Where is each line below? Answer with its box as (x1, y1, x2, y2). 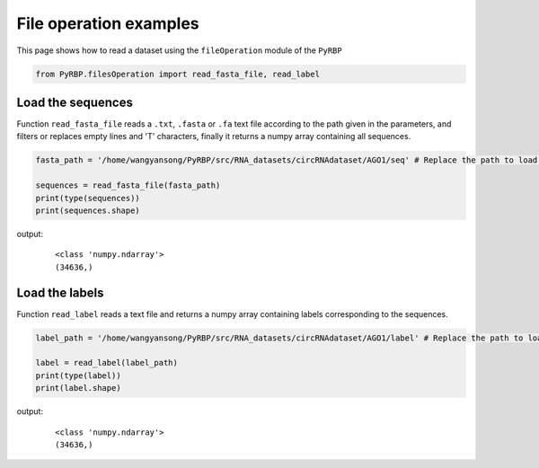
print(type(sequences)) (35, 193, 141, 203)
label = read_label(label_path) (35, 358, 179, 368)
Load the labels (16, 285, 104, 300)
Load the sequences (16, 94, 134, 110)
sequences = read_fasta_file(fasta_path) (35, 181, 221, 190)
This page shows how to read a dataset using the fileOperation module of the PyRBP (16, 45, 342, 56)
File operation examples (16, 13, 199, 33)
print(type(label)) (35, 370, 121, 381)
